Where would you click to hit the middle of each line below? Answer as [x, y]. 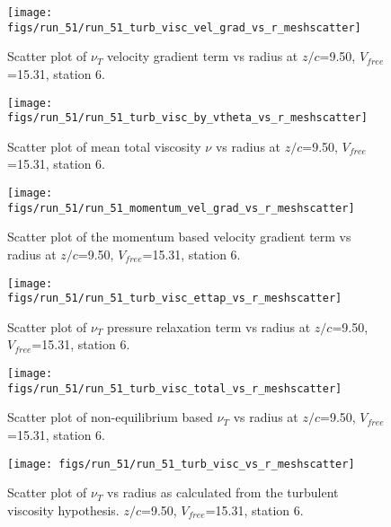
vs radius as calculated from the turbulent [223, 492]
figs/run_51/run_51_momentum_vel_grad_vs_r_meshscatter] [181, 208]
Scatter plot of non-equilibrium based [110, 417]
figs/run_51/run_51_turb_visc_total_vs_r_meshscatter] [175, 388]
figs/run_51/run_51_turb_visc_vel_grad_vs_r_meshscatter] [184, 27]
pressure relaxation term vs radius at [209, 326]
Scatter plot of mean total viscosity [104, 146]
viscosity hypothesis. [63, 509]
